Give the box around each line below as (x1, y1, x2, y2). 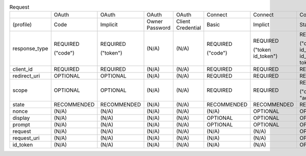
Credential (176, 24, 201, 32)
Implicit (100, 21, 118, 28)
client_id (12, 66, 33, 73)
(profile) (12, 21, 32, 28)
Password (146, 24, 171, 32)
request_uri (12, 135, 40, 142)
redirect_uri (12, 72, 40, 80)
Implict (253, 21, 270, 28)
